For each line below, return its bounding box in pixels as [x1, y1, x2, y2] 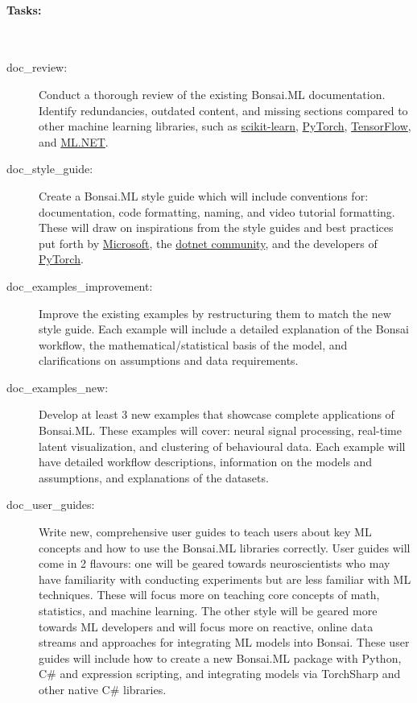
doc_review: [6, 59, 68, 76]
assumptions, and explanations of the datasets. [39, 469, 269, 486]
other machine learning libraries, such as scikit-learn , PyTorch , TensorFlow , [39, 118, 411, 134]
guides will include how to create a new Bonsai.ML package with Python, [39, 649, 402, 666]
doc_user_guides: [6, 496, 95, 513]
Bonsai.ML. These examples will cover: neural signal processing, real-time [39, 422, 402, 439]
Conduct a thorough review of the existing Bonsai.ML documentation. [39, 85, 386, 102]
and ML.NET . [39, 133, 109, 150]
